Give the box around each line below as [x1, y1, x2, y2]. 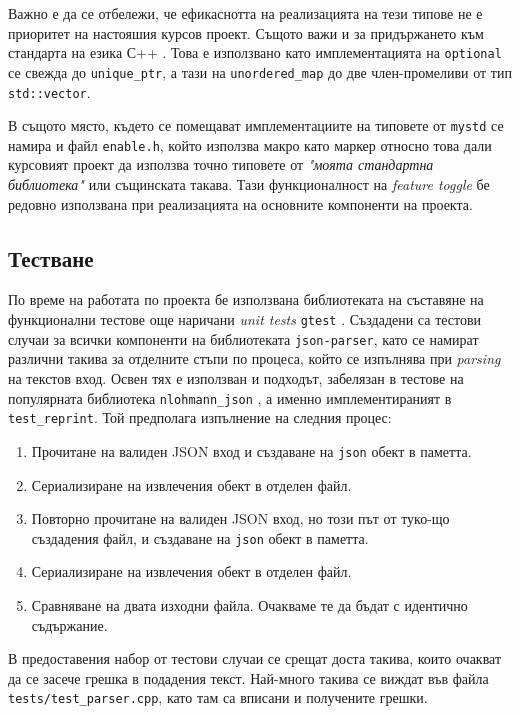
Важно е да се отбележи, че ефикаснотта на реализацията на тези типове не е [8, 3, 483, 23]
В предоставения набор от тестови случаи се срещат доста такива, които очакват [8, 648, 502, 669]
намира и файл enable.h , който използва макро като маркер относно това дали [8, 134, 492, 155]
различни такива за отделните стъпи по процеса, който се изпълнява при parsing [8, 348, 501, 369]
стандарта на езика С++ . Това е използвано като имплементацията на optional [8, 42, 502, 63]
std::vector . [8, 81, 91, 102]
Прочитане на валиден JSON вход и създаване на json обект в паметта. [31, 440, 472, 461]
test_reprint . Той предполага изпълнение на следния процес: [8, 407, 392, 428]
